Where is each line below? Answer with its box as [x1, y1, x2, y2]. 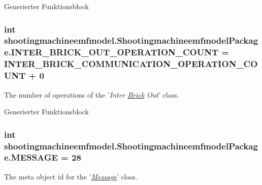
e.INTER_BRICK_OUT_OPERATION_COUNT [4, 46, 219, 58]
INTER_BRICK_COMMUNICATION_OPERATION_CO [4, 57, 258, 70]
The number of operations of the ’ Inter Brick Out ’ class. [4, 89, 179, 100]
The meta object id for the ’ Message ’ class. [4, 171, 138, 181]
